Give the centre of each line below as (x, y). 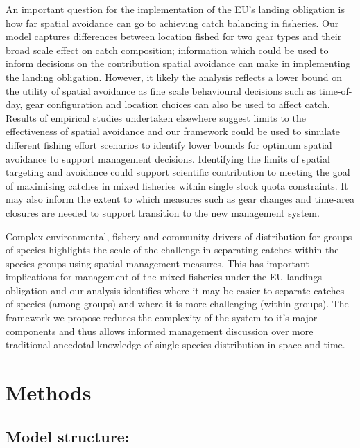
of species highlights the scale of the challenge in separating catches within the (172, 250)
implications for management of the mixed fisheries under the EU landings (164, 277)
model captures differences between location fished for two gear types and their (174, 36)
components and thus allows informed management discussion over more (160, 331)
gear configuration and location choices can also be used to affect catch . (178, 104)
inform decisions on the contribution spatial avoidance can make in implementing (178, 63)
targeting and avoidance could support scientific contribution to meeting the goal (178, 172)
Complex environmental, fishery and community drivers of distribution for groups (179, 236)
